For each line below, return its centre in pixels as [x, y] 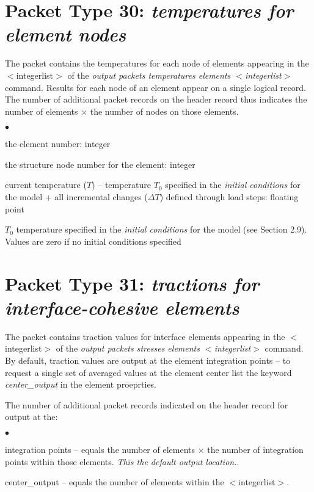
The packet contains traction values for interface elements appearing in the [145, 336]
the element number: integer [58, 144]
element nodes [66, 34]
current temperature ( [46, 185]
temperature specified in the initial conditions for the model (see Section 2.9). [162, 229]
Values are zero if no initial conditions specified [93, 241]
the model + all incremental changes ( [76, 197]
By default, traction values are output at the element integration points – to [148, 360]
